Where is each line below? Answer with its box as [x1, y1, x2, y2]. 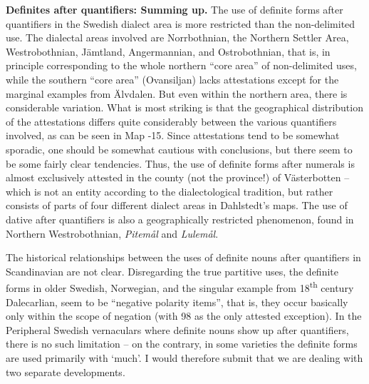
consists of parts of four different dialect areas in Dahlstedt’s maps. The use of [6, 198, 348, 213]
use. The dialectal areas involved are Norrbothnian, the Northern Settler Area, [6, 30, 349, 45]
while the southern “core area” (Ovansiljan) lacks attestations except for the [6, 71, 339, 86]
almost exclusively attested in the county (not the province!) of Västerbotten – [6, 170, 350, 185]
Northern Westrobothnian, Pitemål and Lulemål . [6, 226, 219, 241]
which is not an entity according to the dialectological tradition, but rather [6, 183, 333, 198]
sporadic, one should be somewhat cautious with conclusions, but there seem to [6, 141, 353, 156]
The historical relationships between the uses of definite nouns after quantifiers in [6, 250, 361, 265]
